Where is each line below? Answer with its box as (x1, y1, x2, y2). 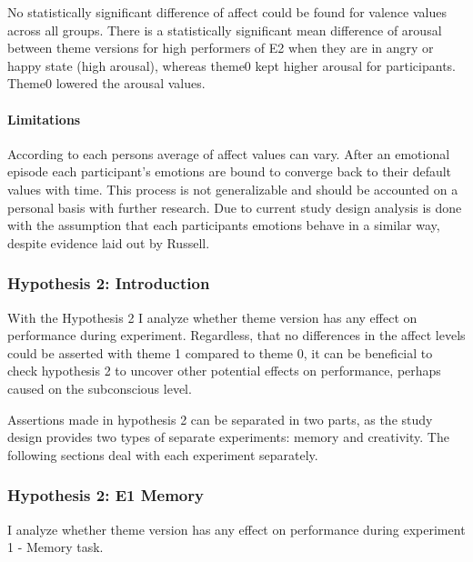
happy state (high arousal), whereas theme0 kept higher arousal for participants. (7, 55, 456, 75)
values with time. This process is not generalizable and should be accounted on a (7, 179, 458, 198)
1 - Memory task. (7, 537, 104, 557)
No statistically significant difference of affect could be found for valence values (7, 3, 447, 21)
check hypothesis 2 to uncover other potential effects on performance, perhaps (7, 361, 441, 380)
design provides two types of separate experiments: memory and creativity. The (7, 427, 449, 447)
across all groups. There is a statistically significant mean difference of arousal (7, 20, 442, 39)
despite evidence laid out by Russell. (7, 233, 210, 252)
